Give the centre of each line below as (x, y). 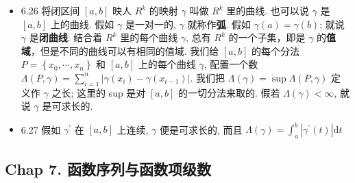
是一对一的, (150, 24)
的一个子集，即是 (267, 37)
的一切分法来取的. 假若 (229, 92)
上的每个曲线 (167, 64)
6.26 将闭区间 (50, 10)
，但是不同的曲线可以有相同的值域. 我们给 (125, 50)
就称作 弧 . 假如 (219, 24)
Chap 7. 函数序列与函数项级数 (108, 168)
